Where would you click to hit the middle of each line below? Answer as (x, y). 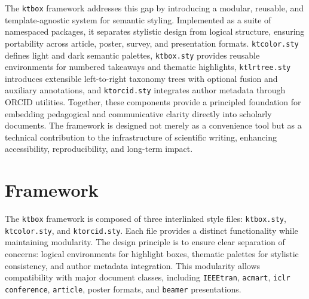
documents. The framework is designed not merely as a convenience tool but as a (153, 125)
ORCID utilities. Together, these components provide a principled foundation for (153, 102)
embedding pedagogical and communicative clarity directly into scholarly (138, 113)
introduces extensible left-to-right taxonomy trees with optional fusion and (141, 78)
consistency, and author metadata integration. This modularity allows (133, 265)
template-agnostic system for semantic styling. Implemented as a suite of (138, 19)
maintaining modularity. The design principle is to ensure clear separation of (145, 242)
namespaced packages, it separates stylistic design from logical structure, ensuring (155, 31)
